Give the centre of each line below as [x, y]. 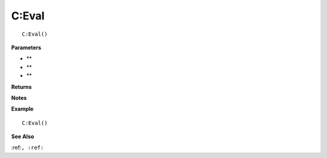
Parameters [26, 47]
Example [22, 109]
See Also [23, 137]
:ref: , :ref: [28, 148]
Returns [21, 87]
